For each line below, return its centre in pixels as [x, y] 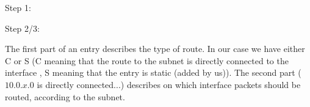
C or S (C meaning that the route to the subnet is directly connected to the [147, 60]
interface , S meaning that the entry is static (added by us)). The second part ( [153, 72]
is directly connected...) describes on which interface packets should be [169, 84]
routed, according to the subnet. [65, 96]
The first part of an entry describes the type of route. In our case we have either [155, 49]
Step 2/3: [22, 28]
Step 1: [18, 7]
